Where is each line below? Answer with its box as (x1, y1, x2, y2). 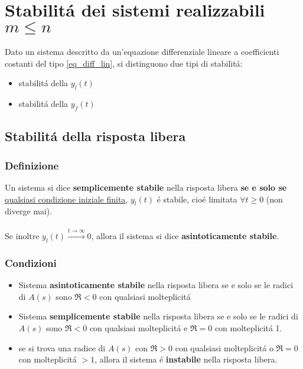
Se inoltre (5, 230, 40, 242)
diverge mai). (5, 205, 53, 217)
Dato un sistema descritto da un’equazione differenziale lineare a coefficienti (5, 45, 279, 58)
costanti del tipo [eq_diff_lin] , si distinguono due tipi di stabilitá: (5, 57, 243, 69)
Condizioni (5, 256, 57, 270)
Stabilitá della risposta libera (5, 127, 186, 145)
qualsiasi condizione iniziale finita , (5, 192, 128, 205)
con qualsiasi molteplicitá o (175, 341, 273, 354)
